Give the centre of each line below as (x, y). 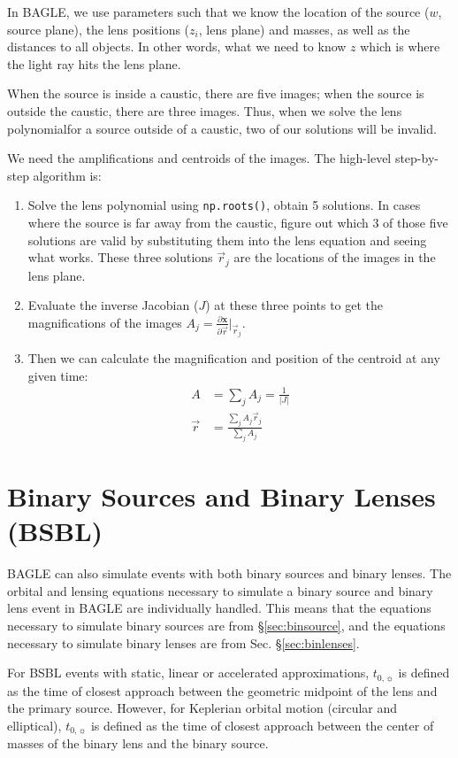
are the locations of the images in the (335, 257)
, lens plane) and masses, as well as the (304, 29)
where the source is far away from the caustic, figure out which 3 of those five (238, 222)
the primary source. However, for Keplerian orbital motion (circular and (202, 708)
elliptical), (34, 725)
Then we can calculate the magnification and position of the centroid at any (234, 358)
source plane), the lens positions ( (99, 29)
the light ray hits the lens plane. (94, 63)
